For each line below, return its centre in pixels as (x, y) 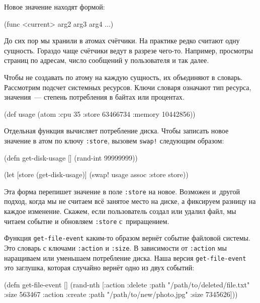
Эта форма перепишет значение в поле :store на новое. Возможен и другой (122, 191)
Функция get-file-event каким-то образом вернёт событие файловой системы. (127, 238)
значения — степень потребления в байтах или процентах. (94, 97)
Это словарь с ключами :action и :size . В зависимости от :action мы (115, 247)
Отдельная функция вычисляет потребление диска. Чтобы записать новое (116, 131)
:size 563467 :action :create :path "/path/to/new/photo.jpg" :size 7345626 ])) (121, 294)
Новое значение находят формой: (55, 7)
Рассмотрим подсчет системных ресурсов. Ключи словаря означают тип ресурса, (128, 87)
